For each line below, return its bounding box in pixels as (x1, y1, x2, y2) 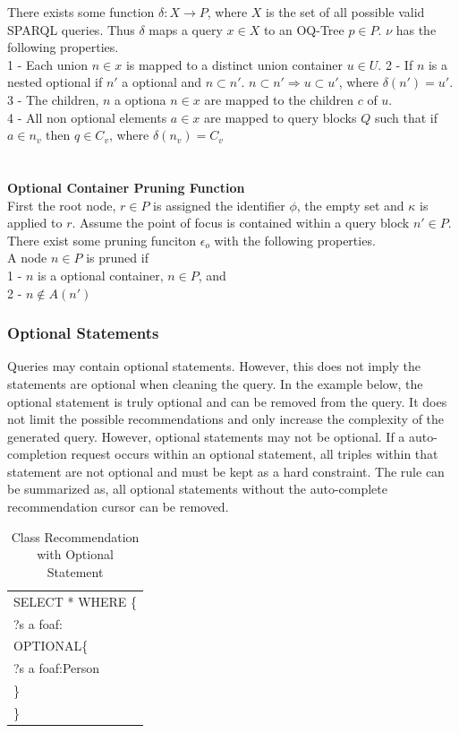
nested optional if (7, 73, 103, 91)
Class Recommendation (11, 527, 140, 546)
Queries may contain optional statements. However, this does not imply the (7, 357, 421, 375)
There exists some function (7, 3, 155, 21)
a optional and (122, 73, 202, 91)
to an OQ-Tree (263, 20, 344, 39)
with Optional (37, 545, 114, 564)
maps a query (149, 20, 223, 39)
